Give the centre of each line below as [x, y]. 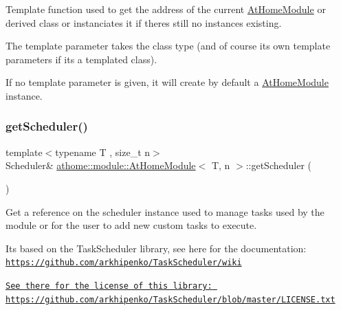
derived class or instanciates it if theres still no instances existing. [144, 22]
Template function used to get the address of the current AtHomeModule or [166, 9]
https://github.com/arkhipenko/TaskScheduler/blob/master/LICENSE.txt [170, 299]
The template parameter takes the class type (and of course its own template [168, 46]
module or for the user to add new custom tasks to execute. [131, 225]
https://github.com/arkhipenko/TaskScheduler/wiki [124, 263]
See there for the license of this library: [109, 286]
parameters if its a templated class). [81, 59]
